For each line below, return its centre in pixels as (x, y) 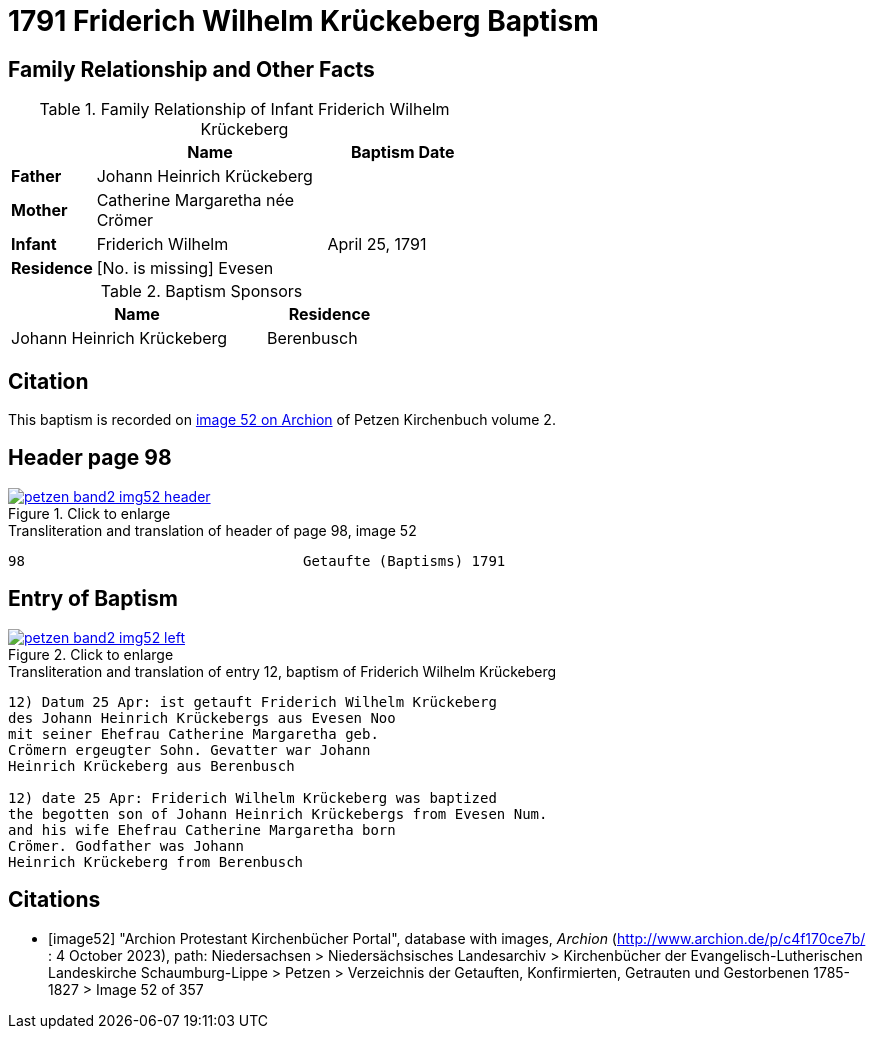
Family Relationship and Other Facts (191, 69)
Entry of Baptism (93, 599)
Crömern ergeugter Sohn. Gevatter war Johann (189, 749)
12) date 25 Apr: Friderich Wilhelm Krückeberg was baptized (252, 797)
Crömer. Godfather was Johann (126, 845)
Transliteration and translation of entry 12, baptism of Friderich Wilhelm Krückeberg (282, 671)
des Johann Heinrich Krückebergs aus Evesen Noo (202, 717)
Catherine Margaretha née (195, 200)
